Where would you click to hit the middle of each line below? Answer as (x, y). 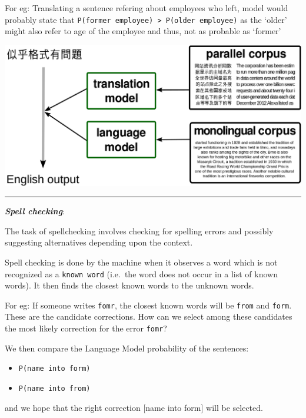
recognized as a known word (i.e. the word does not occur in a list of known (141, 273)
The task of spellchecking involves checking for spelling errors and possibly (139, 230)
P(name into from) (54, 388)
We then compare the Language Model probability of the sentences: (127, 348)
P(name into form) (54, 369)
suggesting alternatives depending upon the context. (99, 242)
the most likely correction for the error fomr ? (86, 328)
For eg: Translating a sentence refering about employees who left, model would (147, 8)
